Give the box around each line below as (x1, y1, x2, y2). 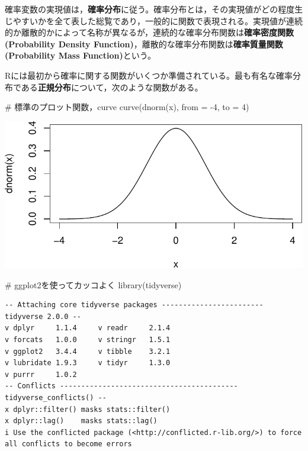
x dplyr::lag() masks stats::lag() (5, 417, 158, 426)
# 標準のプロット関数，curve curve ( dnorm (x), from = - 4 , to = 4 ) (5, 101, 249, 113)
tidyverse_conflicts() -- (5, 394, 107, 402)
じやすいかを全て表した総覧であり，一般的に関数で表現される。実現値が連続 (5, 14, 303, 27)
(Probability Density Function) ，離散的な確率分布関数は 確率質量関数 (5, 37, 283, 50)
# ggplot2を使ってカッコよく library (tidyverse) (5, 278, 182, 291)
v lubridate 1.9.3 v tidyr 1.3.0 (5, 359, 171, 368)
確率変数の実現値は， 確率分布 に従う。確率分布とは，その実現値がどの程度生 (5, 3, 303, 15)
